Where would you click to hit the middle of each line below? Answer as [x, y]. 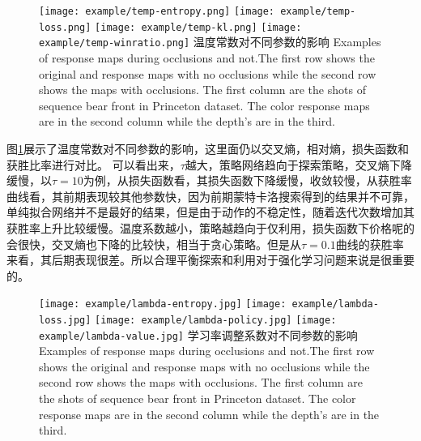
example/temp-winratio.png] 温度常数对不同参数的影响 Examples [210, 42]
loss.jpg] [65, 320]
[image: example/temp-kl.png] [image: [198, 27]
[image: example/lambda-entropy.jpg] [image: [163, 304]
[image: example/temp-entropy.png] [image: [157, 11]
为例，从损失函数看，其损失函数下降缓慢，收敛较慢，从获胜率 [247, 180]
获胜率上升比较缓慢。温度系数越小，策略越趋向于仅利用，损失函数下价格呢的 [210, 227]
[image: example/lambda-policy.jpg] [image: [216, 320]
